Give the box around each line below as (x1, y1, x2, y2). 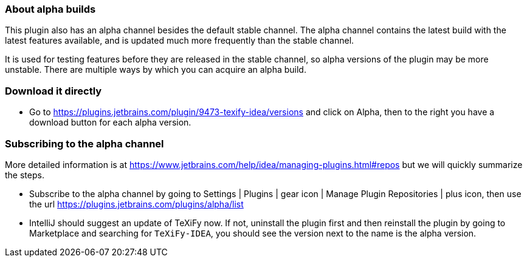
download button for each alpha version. (29, 117, 191, 128)
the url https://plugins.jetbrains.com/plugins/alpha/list (29, 198, 244, 209)
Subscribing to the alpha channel (5, 137, 164, 150)
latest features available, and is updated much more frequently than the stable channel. (5, 35, 354, 46)
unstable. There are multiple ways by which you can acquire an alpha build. (5, 64, 306, 75)
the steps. (5, 169, 44, 180)
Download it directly (5, 84, 102, 97)
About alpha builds (5, 3, 96, 15)
